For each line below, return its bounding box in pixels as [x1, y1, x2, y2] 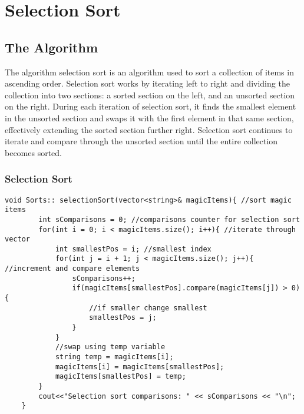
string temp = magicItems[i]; [55, 353, 174, 362]
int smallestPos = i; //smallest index [55, 244, 212, 253]
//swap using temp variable [55, 343, 166, 352]
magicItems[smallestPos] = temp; [55, 372, 186, 381]
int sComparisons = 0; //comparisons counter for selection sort [38, 215, 300, 224]
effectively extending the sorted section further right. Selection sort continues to [5, 123, 293, 135]
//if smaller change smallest [89, 303, 207, 312]
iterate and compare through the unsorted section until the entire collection [5, 135, 278, 147]
